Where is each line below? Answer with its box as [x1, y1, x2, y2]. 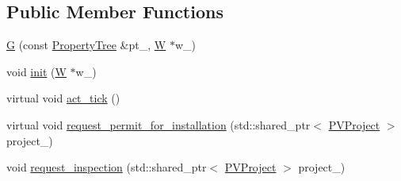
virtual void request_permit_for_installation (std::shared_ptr [6, 116, 311, 133]
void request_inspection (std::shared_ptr [6, 159, 207, 175]
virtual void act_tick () [6, 90, 120, 106]
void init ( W [6, 63, 67, 79]
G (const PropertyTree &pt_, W [6, 37, 166, 53]
